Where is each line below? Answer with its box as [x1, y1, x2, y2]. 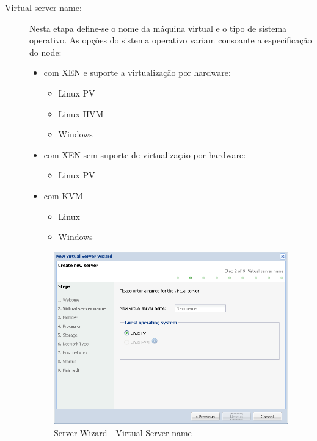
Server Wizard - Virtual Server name [54, 426, 192, 439]
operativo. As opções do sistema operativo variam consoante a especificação [29, 34, 312, 46]
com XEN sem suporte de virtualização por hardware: [43, 148, 246, 161]
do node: [29, 45, 62, 58]
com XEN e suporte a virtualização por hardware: [43, 66, 231, 79]
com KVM [43, 189, 83, 202]
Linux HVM [58, 107, 104, 120]
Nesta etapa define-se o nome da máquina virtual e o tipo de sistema [29, 21, 287, 34]
